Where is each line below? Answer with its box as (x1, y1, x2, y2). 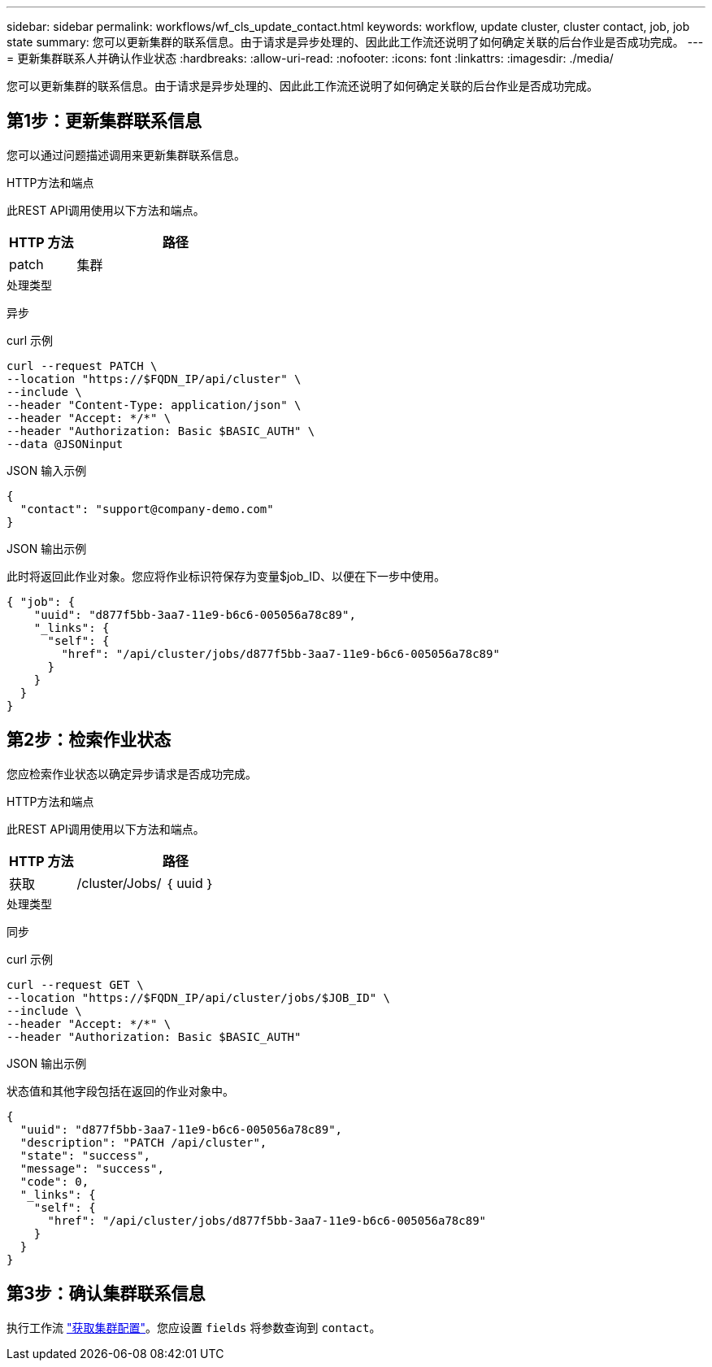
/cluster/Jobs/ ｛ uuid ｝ (76, 874, 215, 891)
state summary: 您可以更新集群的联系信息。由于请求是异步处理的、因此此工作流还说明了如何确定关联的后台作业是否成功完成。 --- (7, 35, 704, 49)
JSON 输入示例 (7, 463, 87, 477)
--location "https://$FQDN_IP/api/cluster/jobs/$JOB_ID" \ (7, 990, 391, 1004)
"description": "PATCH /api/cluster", (20, 1135, 267, 1149)
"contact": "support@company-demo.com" (20, 502, 274, 516)
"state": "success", (20, 1148, 151, 1162)
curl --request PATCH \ (7, 359, 158, 372)
